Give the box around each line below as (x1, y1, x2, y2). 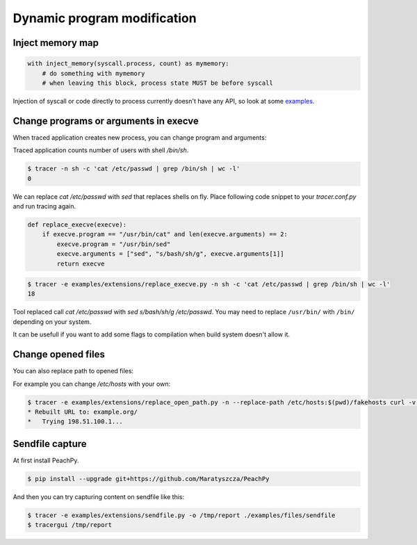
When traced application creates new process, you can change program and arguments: (13, 133, 267, 142)
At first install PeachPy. (13, 456, 79, 464)
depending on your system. (13, 317, 92, 326)
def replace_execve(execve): (27, 220, 127, 229)
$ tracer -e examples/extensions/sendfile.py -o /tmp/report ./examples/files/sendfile (27, 511, 336, 519)
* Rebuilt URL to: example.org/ (27, 407, 138, 416)
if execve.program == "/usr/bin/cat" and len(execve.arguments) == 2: (42, 230, 288, 238)
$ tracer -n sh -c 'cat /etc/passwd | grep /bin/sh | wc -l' (27, 165, 240, 173)
